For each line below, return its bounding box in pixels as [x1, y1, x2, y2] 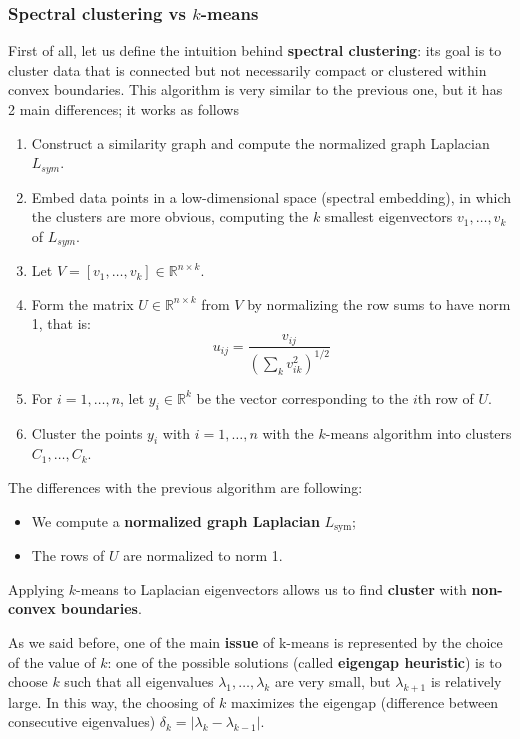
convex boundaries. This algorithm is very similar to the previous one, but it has [8, 79, 503, 100]
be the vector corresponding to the [196, 387, 409, 408]
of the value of [8, 651, 96, 672]
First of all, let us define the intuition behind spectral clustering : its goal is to [8, 40, 502, 61]
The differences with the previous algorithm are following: [8, 477, 363, 498]
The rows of [31, 545, 105, 566]
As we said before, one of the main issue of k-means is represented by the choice [8, 631, 503, 652]
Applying [8, 578, 65, 599]
